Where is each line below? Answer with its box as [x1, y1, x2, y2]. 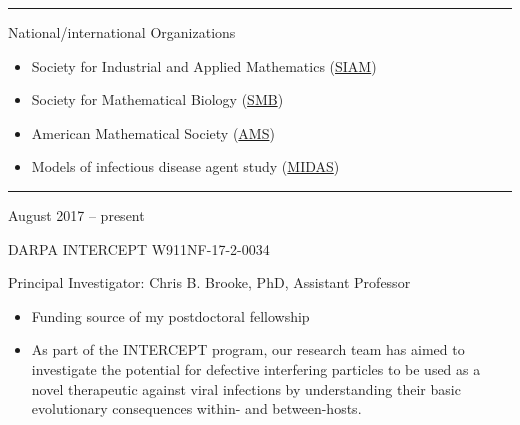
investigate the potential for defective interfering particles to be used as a [31, 358, 481, 379]
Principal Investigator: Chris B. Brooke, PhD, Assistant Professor [8, 272, 411, 293]
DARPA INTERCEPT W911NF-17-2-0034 [8, 238, 270, 259]
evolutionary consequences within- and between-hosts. [31, 398, 362, 419]
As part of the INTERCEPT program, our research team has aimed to [31, 339, 465, 360]
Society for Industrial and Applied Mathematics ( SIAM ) [31, 55, 377, 76]
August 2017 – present [8, 204, 145, 225]
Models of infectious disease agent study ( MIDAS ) [31, 156, 340, 177]
